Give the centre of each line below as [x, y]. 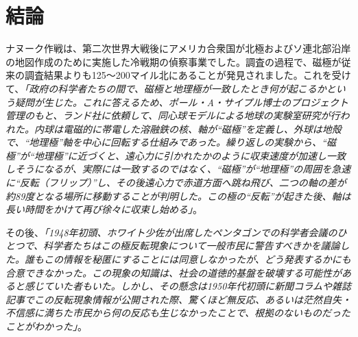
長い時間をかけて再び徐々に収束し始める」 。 [104, 209]
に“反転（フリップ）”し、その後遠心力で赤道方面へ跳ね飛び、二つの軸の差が [176, 183]
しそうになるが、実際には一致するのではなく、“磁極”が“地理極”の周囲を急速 [178, 169]
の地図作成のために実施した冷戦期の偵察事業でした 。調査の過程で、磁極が [174, 61]
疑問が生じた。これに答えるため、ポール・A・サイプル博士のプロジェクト [181, 102]
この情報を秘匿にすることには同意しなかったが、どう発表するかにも [197, 259]
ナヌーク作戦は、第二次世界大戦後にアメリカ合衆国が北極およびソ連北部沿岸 [178, 48]
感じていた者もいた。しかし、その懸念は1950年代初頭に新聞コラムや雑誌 [188, 286]
